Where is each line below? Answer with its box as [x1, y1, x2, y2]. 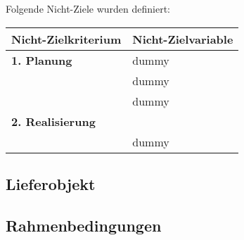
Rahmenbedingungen [6, 214, 162, 236]
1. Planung [11, 51, 72, 68]
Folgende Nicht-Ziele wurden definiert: [6, 1, 171, 15]
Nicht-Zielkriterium [11, 30, 122, 47]
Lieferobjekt [6, 172, 96, 194]
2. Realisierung [11, 113, 96, 130]
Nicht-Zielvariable [132, 30, 233, 47]
